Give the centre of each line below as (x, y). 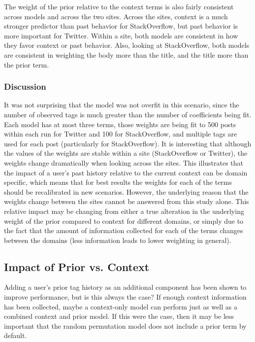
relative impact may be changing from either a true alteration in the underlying (124, 211)
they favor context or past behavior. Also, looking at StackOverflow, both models (127, 45)
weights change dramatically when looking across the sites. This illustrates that (124, 162)
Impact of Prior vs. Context (77, 266)
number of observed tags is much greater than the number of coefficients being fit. (128, 114)
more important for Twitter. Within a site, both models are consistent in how (121, 35)
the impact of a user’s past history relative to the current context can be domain (126, 172)
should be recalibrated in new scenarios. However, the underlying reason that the (126, 191)
